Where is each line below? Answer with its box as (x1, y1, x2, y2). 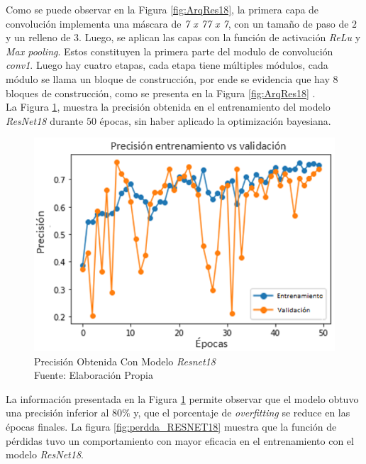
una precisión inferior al (6, 405, 109, 420)
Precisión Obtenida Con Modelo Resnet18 (34, 353, 216, 368)
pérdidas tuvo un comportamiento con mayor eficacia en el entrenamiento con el (6, 433, 354, 448)
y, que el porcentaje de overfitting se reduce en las (133, 405, 350, 420)
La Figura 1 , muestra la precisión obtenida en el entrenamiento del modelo (6, 99, 331, 114)
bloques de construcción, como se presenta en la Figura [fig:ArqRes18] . (6, 85, 316, 100)
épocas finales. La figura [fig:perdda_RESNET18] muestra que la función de (6, 419, 337, 433)
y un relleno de (6, 30, 71, 45)
